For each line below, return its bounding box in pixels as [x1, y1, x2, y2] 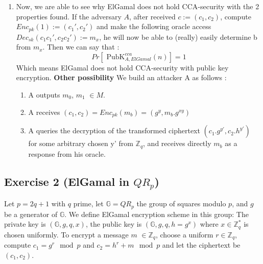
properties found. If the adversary [16, 11, 122, 21]
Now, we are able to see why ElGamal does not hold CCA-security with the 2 [16, 1, 259, 11]
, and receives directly [143, 138, 211, 149]
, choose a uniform [155, 229, 213, 239]
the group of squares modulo [136, 198, 226, 209]
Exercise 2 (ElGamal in [4, 173, 130, 189]
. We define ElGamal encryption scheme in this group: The [64, 208, 249, 219]
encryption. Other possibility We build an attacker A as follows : [16, 72, 227, 83]
